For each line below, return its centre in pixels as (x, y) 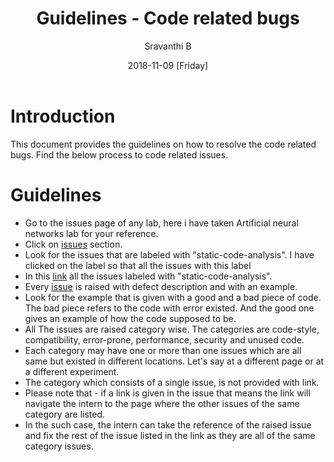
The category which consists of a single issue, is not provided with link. (172, 382)
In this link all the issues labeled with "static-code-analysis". (148, 276)
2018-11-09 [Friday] (168, 65)
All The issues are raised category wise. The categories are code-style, (172, 329)
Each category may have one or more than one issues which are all (163, 350)
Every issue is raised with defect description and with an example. (161, 286)
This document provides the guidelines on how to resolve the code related (163, 144)
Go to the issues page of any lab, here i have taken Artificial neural (161, 223)
